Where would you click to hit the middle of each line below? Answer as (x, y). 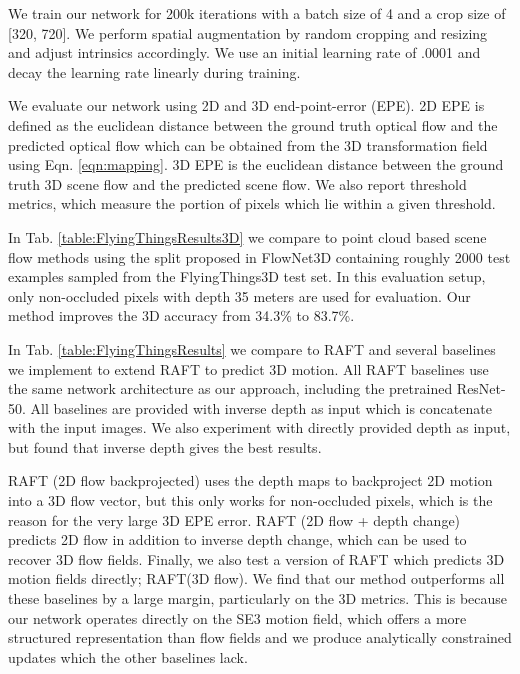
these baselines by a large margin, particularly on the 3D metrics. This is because (258, 598)
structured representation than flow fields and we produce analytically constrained (260, 637)
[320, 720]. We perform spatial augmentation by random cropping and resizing (248, 32)
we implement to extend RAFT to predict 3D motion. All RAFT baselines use (248, 368)
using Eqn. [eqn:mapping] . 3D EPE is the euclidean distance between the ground (256, 164)
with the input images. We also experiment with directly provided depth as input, (259, 427)
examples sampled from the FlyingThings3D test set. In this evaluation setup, (247, 276)
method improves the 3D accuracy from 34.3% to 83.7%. (181, 315)
